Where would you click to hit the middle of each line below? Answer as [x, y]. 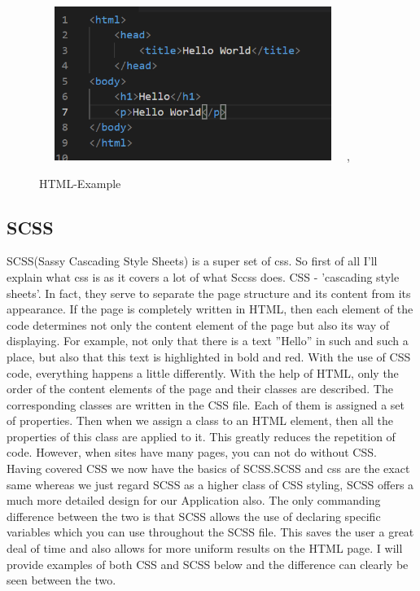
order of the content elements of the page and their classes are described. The [200, 389]
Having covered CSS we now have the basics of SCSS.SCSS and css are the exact [208, 468]
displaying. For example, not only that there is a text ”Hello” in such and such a [208, 341]
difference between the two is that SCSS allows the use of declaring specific [194, 516]
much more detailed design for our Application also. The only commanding [194, 500]
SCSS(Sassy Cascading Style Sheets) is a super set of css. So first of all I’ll [192, 261]
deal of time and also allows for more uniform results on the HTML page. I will [205, 548]
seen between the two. [61, 580]
